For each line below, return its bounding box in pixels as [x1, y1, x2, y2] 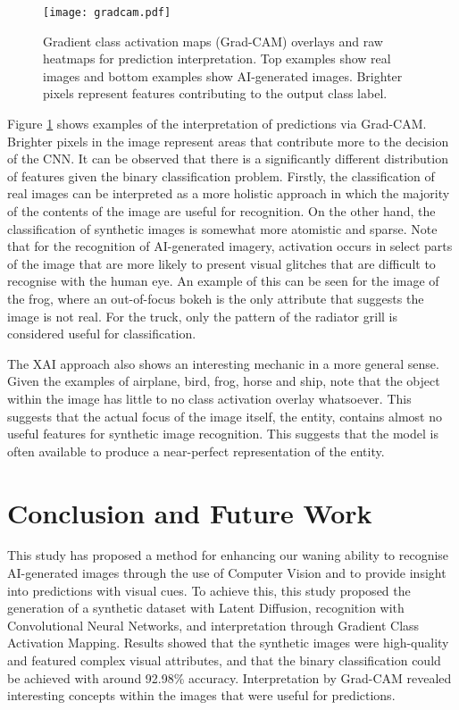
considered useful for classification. [7, 324, 196, 343]
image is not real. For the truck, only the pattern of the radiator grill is [7, 306, 397, 325]
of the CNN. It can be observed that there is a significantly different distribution [7, 149, 448, 168]
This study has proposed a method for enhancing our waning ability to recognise [7, 546, 449, 564]
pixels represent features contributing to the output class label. [43, 84, 388, 103]
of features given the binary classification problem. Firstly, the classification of [7, 166, 435, 185]
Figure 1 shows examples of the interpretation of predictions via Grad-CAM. [7, 114, 427, 133]
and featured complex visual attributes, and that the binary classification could [7, 651, 441, 669]
